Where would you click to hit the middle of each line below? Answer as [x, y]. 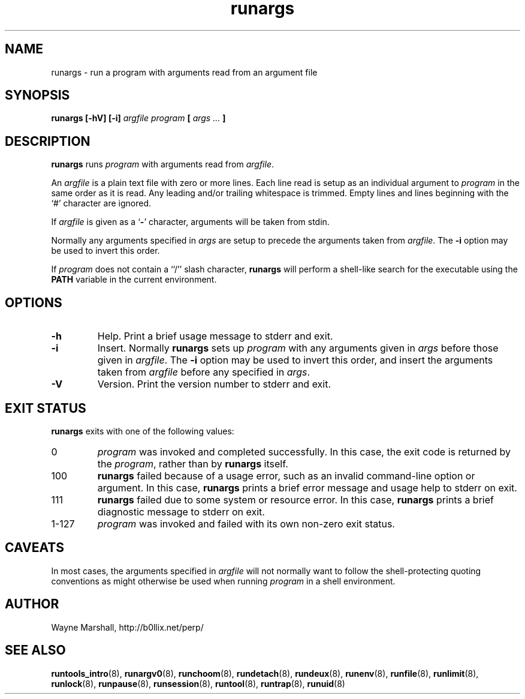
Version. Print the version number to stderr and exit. [214, 384]
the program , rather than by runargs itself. [193, 463]
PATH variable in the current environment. [134, 280]
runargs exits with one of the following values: [143, 431]
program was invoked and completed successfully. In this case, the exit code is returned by [304, 451]
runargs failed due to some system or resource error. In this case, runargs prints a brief [295, 499]
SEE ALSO [35, 650]
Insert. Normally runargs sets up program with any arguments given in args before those [298, 348]
